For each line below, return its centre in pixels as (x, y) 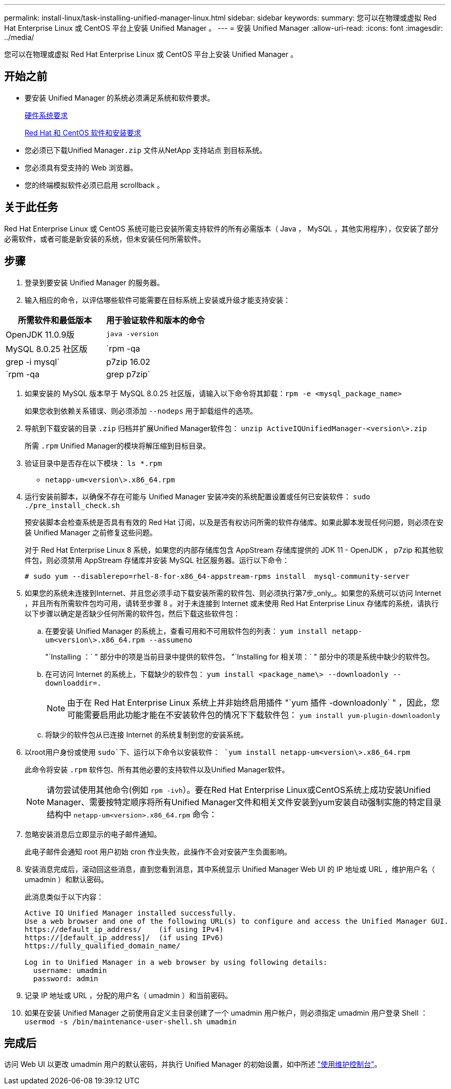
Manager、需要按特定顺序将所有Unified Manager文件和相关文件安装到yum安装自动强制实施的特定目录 (244, 802)
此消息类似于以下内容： (64, 897)
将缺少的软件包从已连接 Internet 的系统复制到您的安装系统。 (147, 734)
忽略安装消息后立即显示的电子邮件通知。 (93, 834)
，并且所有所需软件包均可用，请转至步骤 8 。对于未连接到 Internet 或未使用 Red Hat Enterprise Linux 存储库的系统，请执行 (232, 603)
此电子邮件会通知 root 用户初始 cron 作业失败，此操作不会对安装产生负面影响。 (158, 851)
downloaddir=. (73, 683)
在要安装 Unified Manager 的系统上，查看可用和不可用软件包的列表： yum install (187, 631)
